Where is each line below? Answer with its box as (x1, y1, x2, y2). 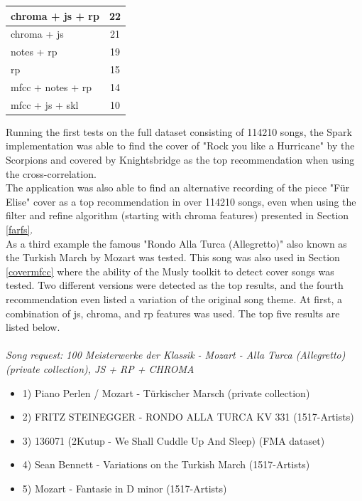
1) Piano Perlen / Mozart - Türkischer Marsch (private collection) (22, 385, 310, 400)
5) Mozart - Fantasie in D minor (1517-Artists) (22, 480, 227, 495)
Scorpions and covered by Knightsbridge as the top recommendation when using (6, 152, 355, 167)
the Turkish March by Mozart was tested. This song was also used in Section (6, 250, 340, 265)
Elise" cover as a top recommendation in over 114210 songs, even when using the (6, 194, 356, 209)
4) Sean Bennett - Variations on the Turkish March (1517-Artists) (22, 457, 310, 472)
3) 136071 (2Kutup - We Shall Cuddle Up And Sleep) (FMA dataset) (22, 433, 325, 448)
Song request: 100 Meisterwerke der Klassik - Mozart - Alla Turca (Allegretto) (6, 347, 346, 362)
